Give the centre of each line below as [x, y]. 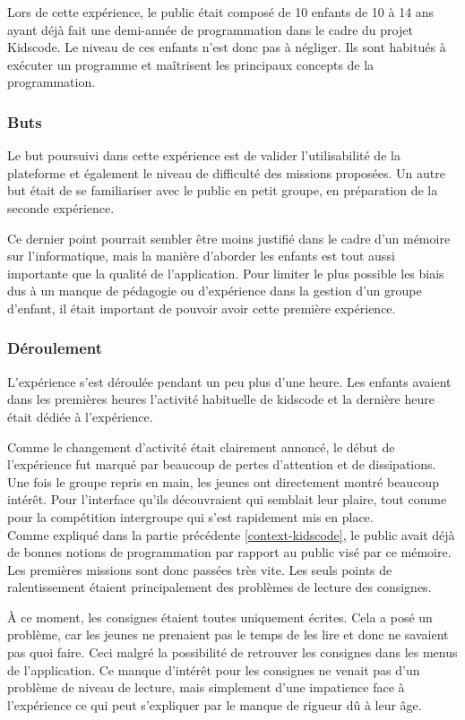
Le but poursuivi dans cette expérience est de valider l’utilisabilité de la [204, 155]
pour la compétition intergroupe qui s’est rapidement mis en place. [190, 516]
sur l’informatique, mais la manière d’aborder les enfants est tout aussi [201, 256]
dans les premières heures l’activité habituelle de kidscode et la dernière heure [221, 399]
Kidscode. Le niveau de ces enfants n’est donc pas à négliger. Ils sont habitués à [227, 47]
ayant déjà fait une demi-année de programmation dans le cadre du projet [210, 29]
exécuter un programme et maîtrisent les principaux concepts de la [191, 64]
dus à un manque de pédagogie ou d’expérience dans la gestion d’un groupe [215, 291]
